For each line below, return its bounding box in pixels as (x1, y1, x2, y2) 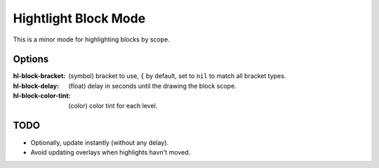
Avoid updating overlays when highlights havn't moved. (30, 148, 191, 156)
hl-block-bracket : (13, 72, 66, 80)
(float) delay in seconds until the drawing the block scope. (68, 82, 237, 90)
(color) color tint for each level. (68, 101, 158, 110)
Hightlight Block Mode (13, 11, 146, 26)
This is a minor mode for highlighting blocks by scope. (13, 35, 170, 44)
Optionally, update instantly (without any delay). (30, 138, 168, 147)
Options (13, 53, 49, 65)
